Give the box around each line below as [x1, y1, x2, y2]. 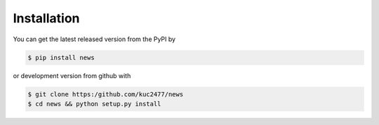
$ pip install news [27, 53, 95, 61]
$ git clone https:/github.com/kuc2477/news [27, 90, 184, 98]
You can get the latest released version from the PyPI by [13, 35, 175, 43]
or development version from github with [13, 71, 131, 80]
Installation [13, 10, 80, 26]
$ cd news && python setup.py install [27, 100, 161, 108]
